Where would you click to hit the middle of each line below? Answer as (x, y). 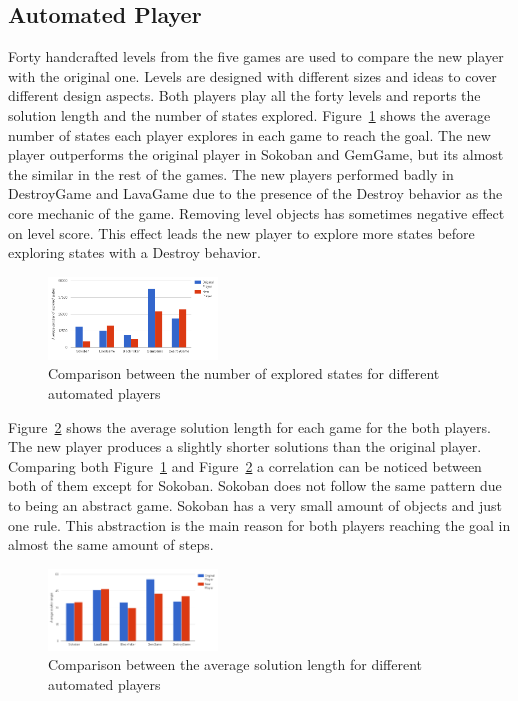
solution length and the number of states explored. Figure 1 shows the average (249, 114)
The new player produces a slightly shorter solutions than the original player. (245, 446)
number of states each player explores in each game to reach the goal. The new (249, 134)
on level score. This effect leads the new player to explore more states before (241, 232)
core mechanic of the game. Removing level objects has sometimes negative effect (256, 212)
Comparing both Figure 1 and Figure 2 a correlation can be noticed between (245, 465)
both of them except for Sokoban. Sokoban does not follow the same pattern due (255, 485)
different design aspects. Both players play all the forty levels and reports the (244, 95)
